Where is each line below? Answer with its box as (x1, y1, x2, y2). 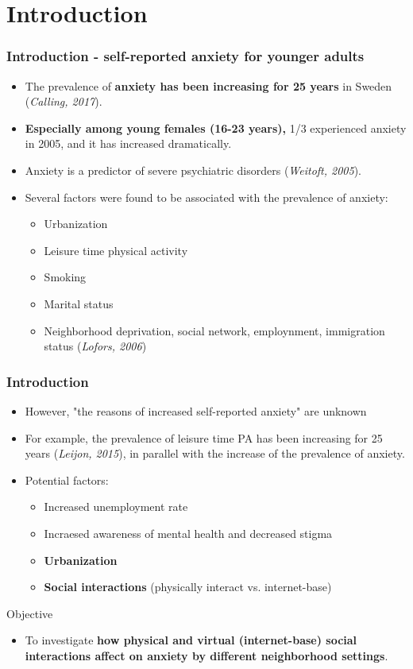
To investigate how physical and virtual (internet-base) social (25, 632, 357, 648)
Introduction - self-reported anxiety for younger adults (6, 46, 365, 66)
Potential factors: (25, 471, 109, 488)
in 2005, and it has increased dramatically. (25, 135, 232, 152)
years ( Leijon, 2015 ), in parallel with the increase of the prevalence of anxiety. (25, 445, 405, 462)
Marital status (44, 295, 114, 311)
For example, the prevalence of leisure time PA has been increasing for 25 (25, 429, 383, 446)
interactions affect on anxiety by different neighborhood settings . (25, 647, 388, 663)
